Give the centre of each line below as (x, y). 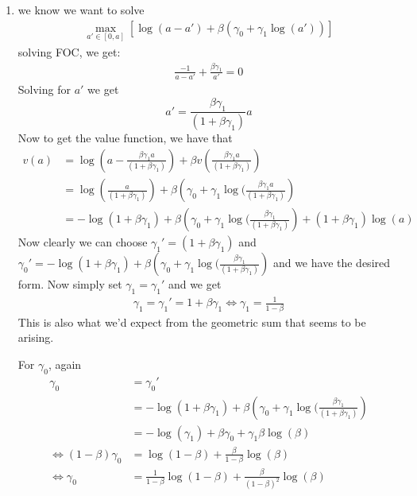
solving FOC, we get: (69, 51)
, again (65, 364)
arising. (36, 337)
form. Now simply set (70, 284)
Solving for (44, 89)
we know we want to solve (81, 10)
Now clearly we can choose (83, 242)
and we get (195, 284)
